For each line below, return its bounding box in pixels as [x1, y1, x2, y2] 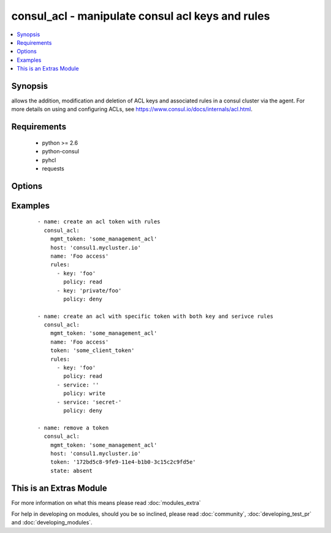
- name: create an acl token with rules [37, 218, 161, 225]
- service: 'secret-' [56, 399, 122, 405]
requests [42, 164, 64, 172]
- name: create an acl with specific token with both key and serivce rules [37, 313, 274, 320]
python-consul [42, 148, 80, 155]
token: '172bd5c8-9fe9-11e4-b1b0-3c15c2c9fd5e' [50, 459, 196, 466]
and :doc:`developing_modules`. [11, 519, 93, 526]
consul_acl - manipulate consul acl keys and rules [11, 9, 270, 23]
